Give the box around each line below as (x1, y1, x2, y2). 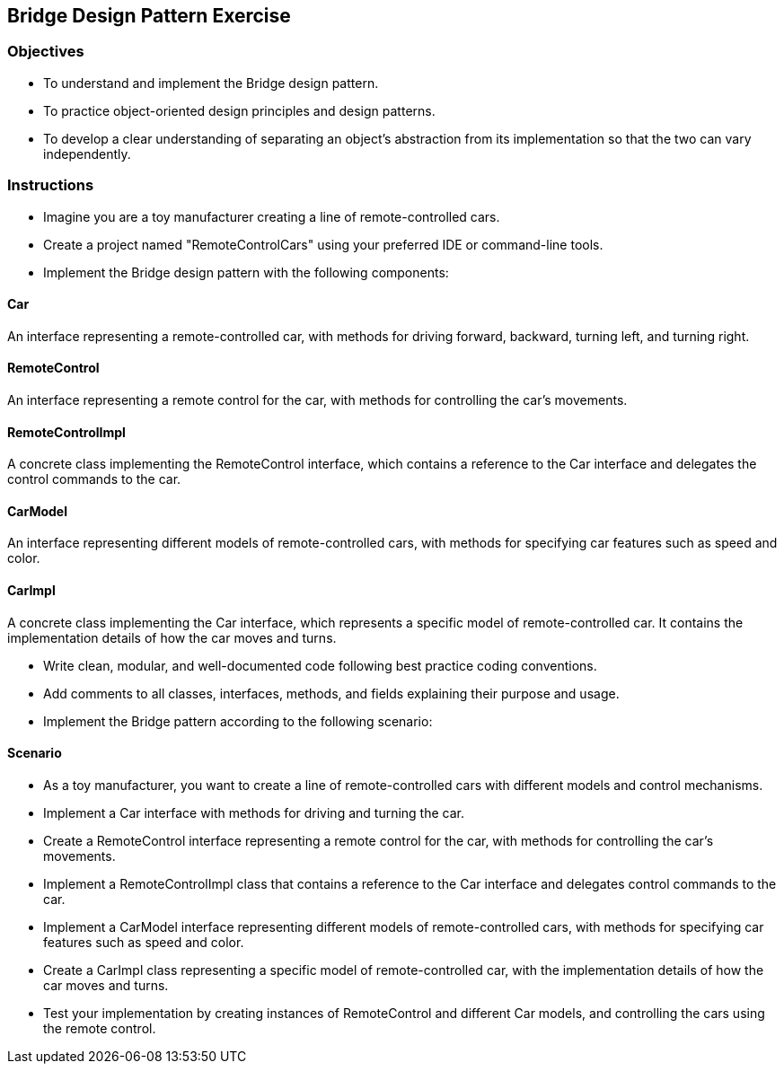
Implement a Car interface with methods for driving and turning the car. (43, 804, 464, 821)
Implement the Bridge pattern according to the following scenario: (43, 713, 433, 729)
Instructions (7, 176, 94, 195)
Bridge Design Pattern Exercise (7, 4, 291, 27)
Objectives (7, 42, 84, 61)
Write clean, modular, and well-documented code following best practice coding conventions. (43, 657, 597, 673)
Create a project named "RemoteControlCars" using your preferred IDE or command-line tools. (43, 236, 603, 252)
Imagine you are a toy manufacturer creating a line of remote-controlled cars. (43, 208, 500, 224)
